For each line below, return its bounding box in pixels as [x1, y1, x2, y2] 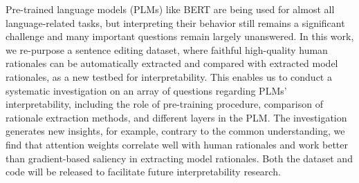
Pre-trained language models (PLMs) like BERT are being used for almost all [6, 2, 335, 16]
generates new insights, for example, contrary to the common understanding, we [6, 124, 345, 138]
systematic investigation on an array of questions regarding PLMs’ [6, 83, 287, 97]
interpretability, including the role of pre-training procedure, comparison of [6, 97, 323, 111]
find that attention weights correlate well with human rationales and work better [6, 137, 349, 151]
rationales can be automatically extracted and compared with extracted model [6, 56, 338, 70]
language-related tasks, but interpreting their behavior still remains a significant [6, 15, 345, 30]
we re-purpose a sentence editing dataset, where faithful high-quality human [6, 42, 328, 57]
